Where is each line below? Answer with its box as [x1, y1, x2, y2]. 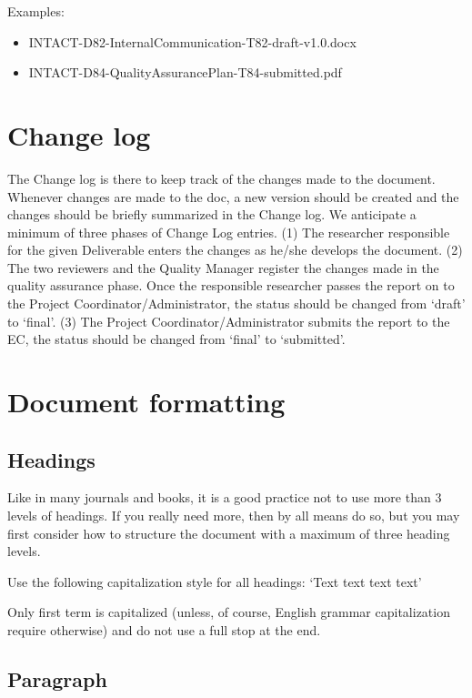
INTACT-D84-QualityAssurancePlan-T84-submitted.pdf [28, 63, 342, 82]
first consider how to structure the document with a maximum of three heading [7, 523, 450, 542]
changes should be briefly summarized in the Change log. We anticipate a [7, 205, 417, 224]
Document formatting [7, 383, 286, 420]
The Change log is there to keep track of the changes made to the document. [7, 168, 436, 187]
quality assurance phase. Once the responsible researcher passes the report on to [7, 276, 455, 295]
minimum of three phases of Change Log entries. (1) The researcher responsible [7, 222, 450, 241]
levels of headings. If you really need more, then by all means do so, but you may [7, 506, 460, 525]
